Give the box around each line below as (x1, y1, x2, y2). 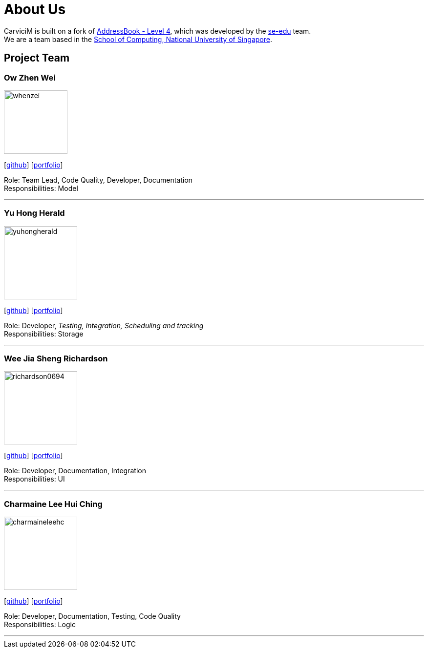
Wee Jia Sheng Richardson (4, 354, 108, 364)
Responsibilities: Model (4, 184, 78, 192)
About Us (4, 1, 66, 18)
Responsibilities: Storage (4, 329, 84, 338)
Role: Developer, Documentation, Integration (4, 466, 146, 475)
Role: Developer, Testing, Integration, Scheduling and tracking (4, 321, 204, 330)
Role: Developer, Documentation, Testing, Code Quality (4, 612, 181, 621)
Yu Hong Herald (4, 208, 65, 218)
